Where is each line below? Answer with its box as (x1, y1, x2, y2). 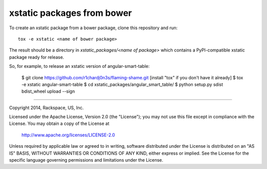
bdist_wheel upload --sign (21, 88, 75, 94)
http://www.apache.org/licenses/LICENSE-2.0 (21, 132, 115, 138)
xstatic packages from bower (9, 7, 132, 18)
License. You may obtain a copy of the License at (9, 120, 110, 126)
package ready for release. (9, 54, 64, 60)
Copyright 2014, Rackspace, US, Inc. (9, 105, 84, 111)
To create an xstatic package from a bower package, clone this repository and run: (9, 25, 178, 31)
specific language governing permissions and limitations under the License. (9, 157, 163, 163)
